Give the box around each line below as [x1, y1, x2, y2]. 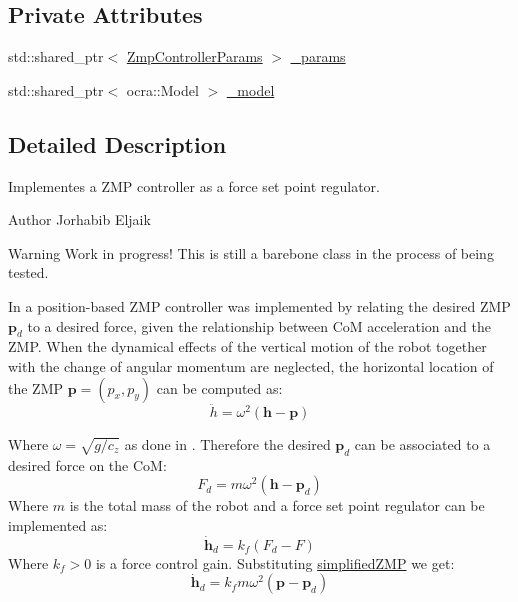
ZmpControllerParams [126, 46, 263, 67]
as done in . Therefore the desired [124, 433, 331, 454]
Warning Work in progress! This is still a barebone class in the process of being [8, 242, 494, 263]
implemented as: [8, 514, 108, 535]
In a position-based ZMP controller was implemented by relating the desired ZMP [8, 295, 511, 316]
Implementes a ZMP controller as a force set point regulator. [8, 175, 380, 196]
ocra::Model [126, 79, 199, 100]
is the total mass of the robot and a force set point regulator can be [69, 495, 485, 516]
